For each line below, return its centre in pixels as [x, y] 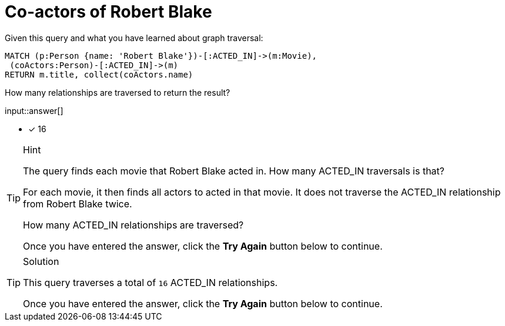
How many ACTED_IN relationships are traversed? [133, 225]
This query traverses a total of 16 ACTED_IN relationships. [151, 282]
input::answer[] [34, 110]
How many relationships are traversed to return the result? [118, 92]
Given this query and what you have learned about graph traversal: [134, 38]
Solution [41, 261]
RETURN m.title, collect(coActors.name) [99, 74]
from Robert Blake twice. [78, 204]
